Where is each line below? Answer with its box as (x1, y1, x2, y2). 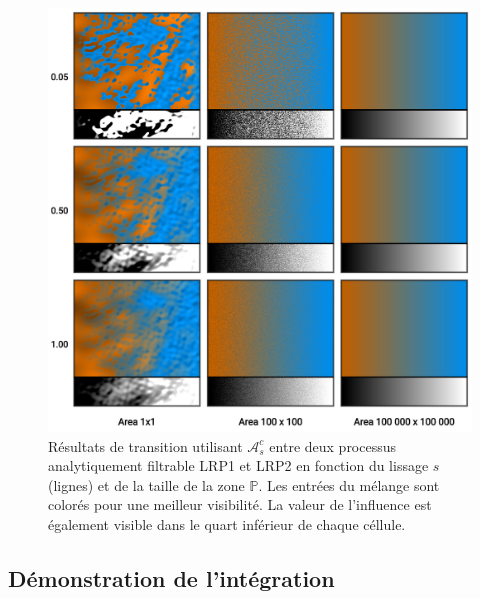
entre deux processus (269, 435, 397, 456)
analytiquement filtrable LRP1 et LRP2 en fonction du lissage (48, 455, 429, 476)
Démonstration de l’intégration (8, 562, 335, 593)
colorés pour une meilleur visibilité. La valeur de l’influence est (48, 494, 432, 515)
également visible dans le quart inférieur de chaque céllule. (48, 513, 406, 534)
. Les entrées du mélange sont (258, 474, 440, 495)
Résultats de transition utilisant (48, 435, 243, 456)
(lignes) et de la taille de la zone (48, 474, 245, 495)
